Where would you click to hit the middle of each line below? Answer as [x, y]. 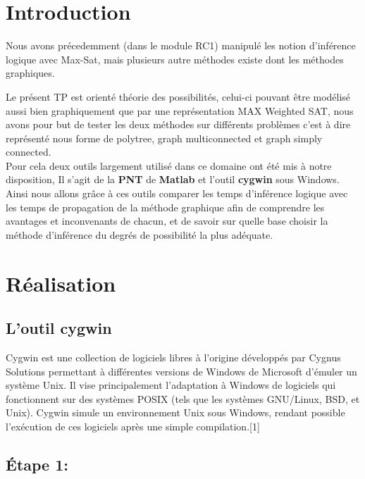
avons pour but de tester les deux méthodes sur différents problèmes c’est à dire [178, 124]
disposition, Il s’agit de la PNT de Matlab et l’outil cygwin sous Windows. [173, 179]
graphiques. [30, 73]
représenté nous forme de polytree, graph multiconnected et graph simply [164, 138]
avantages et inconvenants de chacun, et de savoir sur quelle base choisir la [167, 221]
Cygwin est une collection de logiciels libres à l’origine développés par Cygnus [173, 357]
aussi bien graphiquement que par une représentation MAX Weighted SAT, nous [180, 110]
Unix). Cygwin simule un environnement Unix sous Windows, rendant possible [175, 412]
